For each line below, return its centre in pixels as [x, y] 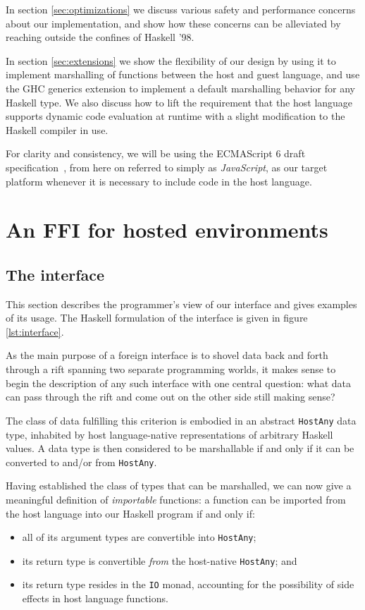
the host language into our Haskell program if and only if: [130, 513]
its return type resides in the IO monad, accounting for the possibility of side [188, 584]
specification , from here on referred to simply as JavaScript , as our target [167, 167]
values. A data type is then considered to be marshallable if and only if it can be [180, 448]
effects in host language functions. [95, 598]
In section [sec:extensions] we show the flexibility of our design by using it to [171, 60]
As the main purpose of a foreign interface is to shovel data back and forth [167, 355]
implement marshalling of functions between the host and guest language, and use [183, 74]
